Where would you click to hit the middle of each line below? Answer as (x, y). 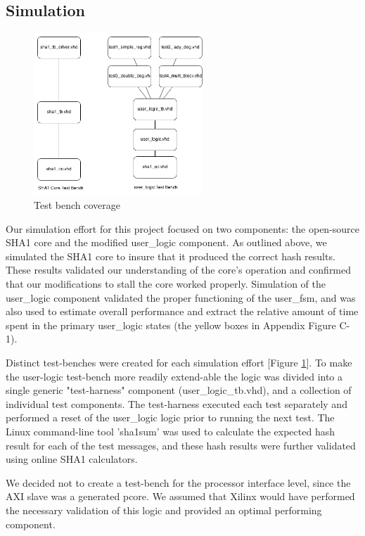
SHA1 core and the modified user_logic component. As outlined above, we (166, 242)
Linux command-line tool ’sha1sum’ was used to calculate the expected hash (170, 432)
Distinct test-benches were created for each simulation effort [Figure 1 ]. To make (179, 363)
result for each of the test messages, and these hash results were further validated (181, 445)
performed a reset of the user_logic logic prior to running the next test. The (170, 417)
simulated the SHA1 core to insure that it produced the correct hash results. (171, 256)
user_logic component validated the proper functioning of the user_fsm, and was (181, 297)
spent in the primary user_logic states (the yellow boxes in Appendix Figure (171, 325)
